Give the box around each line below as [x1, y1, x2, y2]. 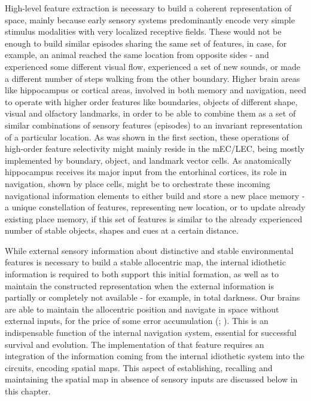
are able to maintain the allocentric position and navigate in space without [5, 302, 279, 315]
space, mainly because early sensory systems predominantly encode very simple [5, 13, 295, 26]
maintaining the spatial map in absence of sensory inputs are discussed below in [5, 373, 298, 385]
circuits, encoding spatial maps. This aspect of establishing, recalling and [5, 361, 273, 374]
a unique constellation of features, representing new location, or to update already [5, 201, 306, 213]
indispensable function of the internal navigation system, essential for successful [5, 326, 297, 339]
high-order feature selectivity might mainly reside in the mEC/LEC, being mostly [5, 142, 305, 155]
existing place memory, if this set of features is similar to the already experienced [5, 212, 303, 225]
